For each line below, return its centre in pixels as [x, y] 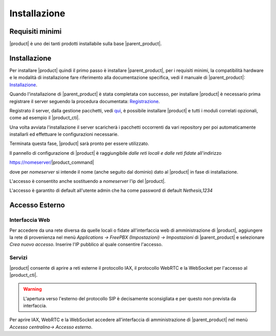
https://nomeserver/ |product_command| [52, 162]
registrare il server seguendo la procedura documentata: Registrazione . [85, 101]
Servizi [18, 258]
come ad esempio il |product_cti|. [45, 118]
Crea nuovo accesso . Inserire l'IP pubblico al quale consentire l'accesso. [86, 245]
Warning [32, 289]
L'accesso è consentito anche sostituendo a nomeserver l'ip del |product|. [88, 181]
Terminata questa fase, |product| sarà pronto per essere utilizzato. [79, 143]
